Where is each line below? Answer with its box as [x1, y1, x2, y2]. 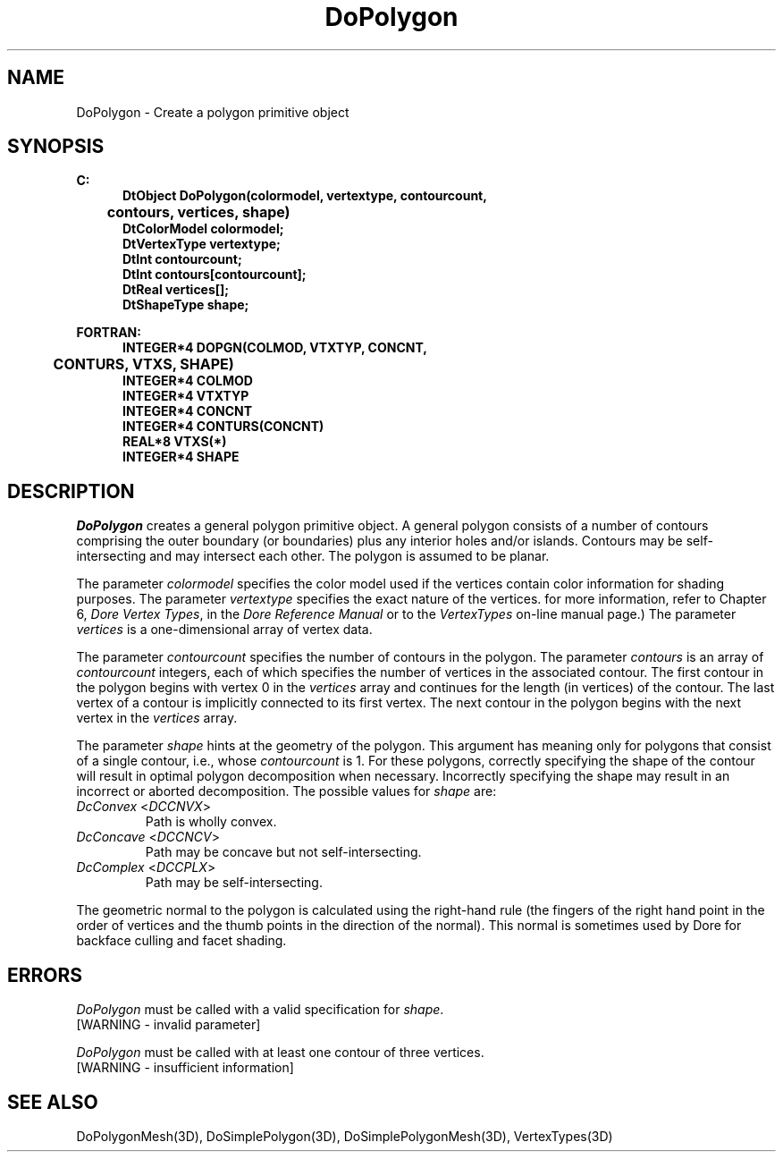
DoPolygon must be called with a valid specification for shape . [76, 1002, 444, 1018]
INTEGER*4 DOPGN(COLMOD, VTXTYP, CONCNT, [122, 340, 427, 356]
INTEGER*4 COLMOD [122, 373, 253, 389]
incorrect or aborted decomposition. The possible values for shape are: [76, 783, 497, 799]
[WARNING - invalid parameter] [76, 1017, 261, 1033]
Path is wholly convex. [145, 814, 277, 830]
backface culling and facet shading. [76, 933, 287, 949]
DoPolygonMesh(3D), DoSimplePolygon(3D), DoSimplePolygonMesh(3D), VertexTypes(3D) [76, 1128, 613, 1144]
